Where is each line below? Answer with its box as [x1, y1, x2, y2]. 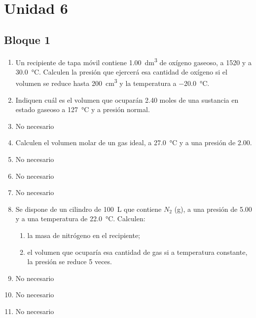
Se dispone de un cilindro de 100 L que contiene [15, 203, 162, 214]
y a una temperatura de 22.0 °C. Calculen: [15, 213, 146, 224]
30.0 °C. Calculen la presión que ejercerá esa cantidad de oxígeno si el [15, 66, 227, 77]
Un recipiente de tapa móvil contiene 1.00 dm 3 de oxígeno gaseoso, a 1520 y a [15, 55, 252, 67]
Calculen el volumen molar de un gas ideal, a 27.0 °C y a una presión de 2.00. [15, 137, 252, 148]
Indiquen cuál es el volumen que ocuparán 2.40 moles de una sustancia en [15, 94, 239, 105]
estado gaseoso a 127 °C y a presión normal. [15, 104, 150, 115]
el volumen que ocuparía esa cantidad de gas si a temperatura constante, [27, 246, 248, 257]
